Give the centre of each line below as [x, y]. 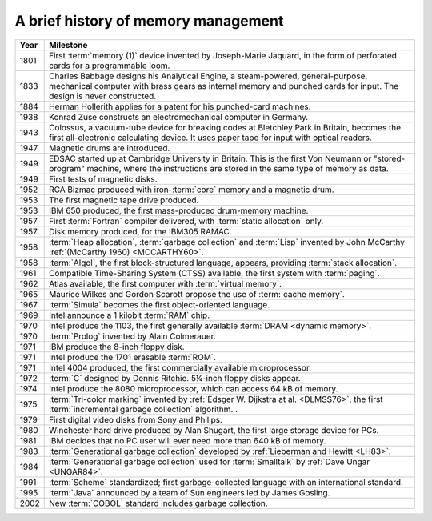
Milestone [68, 45]
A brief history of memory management [149, 21]
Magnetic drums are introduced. [109, 148]
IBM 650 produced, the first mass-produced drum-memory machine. [178, 210]
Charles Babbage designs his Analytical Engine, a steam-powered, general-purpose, [208, 76]
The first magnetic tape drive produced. [124, 200]
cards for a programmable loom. [109, 66]
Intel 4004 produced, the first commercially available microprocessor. [180, 367]
